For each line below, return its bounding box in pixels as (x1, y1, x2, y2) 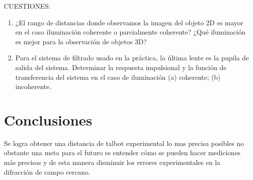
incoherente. (15, 81, 52, 91)
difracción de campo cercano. (4, 166, 90, 177)
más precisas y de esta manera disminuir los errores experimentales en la (4, 157, 220, 167)
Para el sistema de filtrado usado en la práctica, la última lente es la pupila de (15, 53, 249, 63)
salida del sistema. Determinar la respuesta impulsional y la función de (15, 62, 227, 72)
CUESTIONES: (4, 1, 51, 11)
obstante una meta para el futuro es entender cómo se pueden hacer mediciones (4, 147, 241, 158)
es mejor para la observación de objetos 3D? (15, 36, 147, 46)
